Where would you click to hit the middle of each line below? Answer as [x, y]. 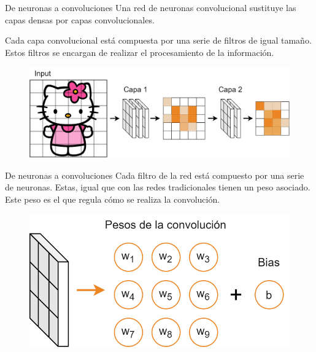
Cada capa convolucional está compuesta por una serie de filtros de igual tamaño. [158, 40]
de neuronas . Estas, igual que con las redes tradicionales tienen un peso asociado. [158, 187]
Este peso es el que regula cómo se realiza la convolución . [113, 199]
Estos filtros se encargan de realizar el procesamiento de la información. [140, 52]
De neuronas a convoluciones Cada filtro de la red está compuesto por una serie [155, 175]
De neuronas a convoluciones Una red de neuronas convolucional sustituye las [151, 7]
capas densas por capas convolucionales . [80, 19]
